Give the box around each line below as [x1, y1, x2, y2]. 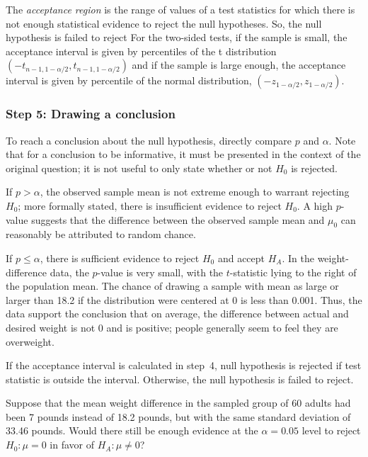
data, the [50, 264, 89, 279]
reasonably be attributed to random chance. [6, 227, 196, 242]
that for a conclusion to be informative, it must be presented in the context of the [6, 147, 361, 162]
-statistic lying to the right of [229, 264, 357, 279]
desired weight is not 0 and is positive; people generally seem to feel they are [6, 320, 338, 334]
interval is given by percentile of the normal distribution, [6, 73, 252, 88]
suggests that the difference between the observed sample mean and [31, 212, 325, 227]
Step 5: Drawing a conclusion [6, 105, 176, 123]
